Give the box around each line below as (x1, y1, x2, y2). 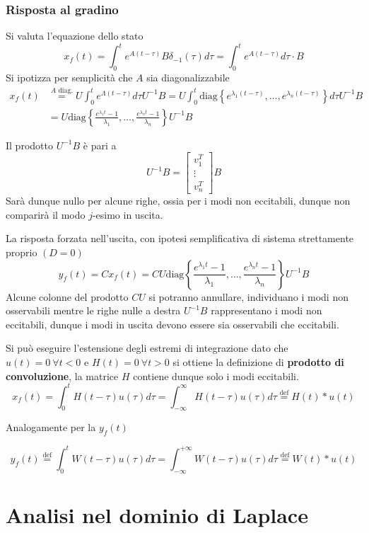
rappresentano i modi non (211, 303, 322, 318)
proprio (6, 245, 37, 260)
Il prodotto (6, 137, 53, 152)
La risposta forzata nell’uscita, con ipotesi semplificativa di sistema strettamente (6, 231, 354, 246)
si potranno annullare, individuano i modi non (148, 289, 348, 304)
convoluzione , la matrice (6, 368, 119, 383)
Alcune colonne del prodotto (6, 289, 129, 304)
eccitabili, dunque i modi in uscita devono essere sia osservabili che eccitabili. (6, 316, 339, 331)
